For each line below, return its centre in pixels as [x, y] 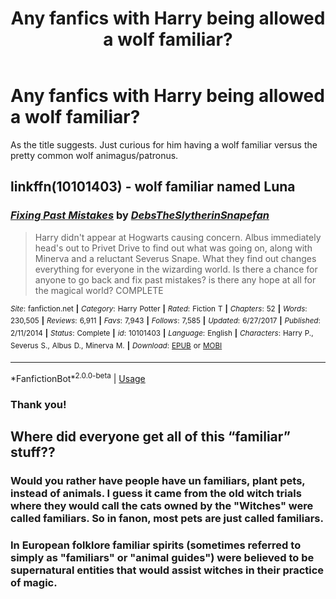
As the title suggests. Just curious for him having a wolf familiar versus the [164, 144]
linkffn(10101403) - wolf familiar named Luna [153, 187]
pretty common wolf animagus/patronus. [94, 155]
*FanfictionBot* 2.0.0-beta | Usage [78, 377]
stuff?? [33, 452]
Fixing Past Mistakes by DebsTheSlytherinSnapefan [140, 215]
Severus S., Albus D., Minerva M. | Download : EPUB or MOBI [116, 345]
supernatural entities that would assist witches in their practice [167, 570]
